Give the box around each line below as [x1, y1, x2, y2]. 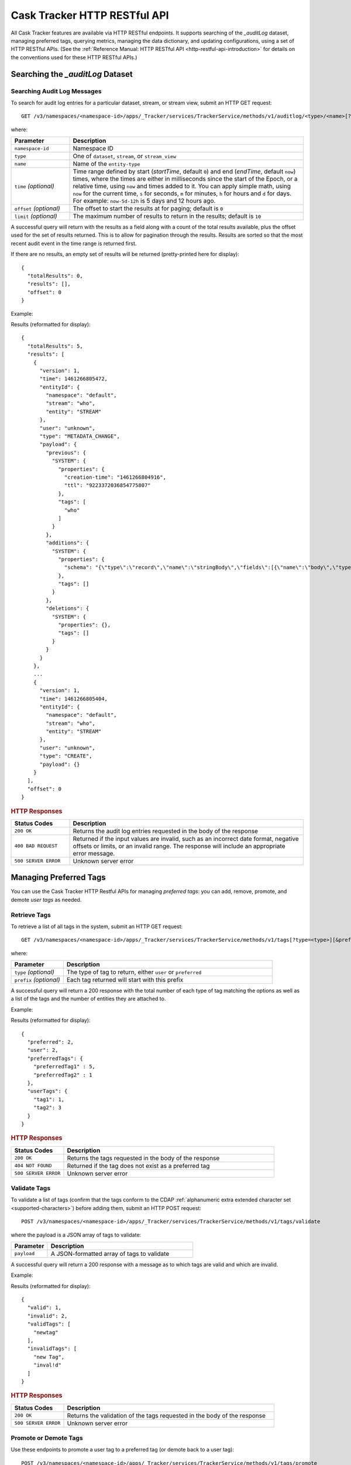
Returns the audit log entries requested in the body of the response [73, 827, 259, 835]
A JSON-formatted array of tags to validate [50, 1249, 170, 1258]
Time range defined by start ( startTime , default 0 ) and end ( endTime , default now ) [73, 168, 296, 176]
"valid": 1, [27, 1304, 61, 1311]
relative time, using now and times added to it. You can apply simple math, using [73, 182, 291, 190]
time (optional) [14, 182, 55, 190]
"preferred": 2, [27, 1039, 74, 1045]
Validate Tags [11, 1184, 51, 1192]
